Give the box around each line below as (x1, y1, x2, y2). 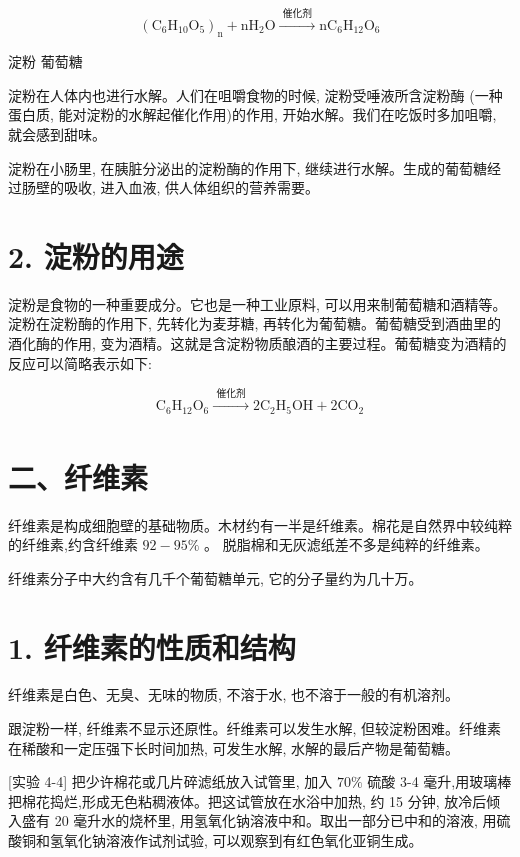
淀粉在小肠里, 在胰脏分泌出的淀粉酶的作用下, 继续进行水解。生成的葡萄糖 (8, 157, 488, 178)
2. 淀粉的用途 (8, 235, 184, 276)
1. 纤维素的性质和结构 (8, 626, 296, 667)
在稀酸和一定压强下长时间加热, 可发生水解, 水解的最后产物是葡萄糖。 (8, 737, 460, 758)
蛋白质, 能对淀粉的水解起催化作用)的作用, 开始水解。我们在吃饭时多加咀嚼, (8, 104, 497, 125)
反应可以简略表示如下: (8, 352, 152, 373)
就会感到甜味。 (8, 123, 106, 144)
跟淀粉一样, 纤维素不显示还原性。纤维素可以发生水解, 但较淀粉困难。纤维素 (8, 718, 502, 739)
